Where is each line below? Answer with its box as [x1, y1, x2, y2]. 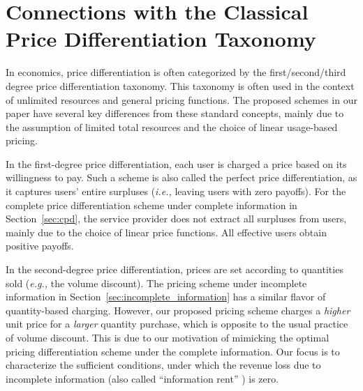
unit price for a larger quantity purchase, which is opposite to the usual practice [6, 316, 348, 331]
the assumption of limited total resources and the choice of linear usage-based [6, 119, 338, 134]
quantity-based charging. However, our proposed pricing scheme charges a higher [6, 302, 350, 317]
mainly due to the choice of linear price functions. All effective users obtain [6, 224, 327, 239]
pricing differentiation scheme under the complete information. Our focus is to [6, 344, 340, 358]
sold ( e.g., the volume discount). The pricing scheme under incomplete [6, 275, 307, 290]
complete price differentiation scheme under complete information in [6, 197, 297, 212]
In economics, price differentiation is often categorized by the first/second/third [6, 65, 346, 79]
